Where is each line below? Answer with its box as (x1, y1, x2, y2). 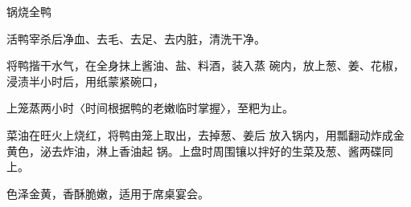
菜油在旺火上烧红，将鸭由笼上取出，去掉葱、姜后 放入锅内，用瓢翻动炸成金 (6, 126, 405, 143)
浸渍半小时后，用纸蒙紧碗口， (6, 72, 164, 89)
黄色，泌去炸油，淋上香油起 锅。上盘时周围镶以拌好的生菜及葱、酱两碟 (6, 142, 382, 159)
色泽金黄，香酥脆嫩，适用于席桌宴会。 (6, 185, 209, 201)
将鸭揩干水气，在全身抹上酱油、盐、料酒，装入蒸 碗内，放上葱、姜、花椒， (6, 57, 405, 74)
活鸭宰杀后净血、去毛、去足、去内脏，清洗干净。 (6, 30, 265, 47)
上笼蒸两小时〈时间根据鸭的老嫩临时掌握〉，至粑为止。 (6, 99, 294, 116)
